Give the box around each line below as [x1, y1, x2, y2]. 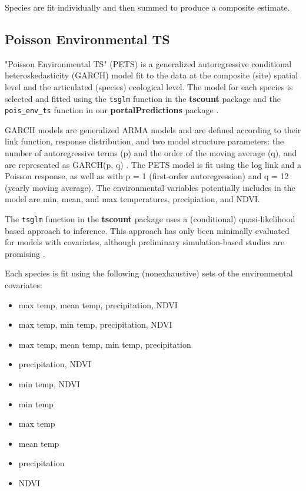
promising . [5, 247, 45, 259]
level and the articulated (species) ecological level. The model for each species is [5, 80, 293, 93]
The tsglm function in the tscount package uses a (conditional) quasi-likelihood [5, 213, 295, 225]
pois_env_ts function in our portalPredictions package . [5, 104, 219, 116]
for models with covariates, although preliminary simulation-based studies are [5, 236, 285, 248]
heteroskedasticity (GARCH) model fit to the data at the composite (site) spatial [5, 69, 298, 81]
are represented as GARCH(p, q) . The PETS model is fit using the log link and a [5, 158, 301, 170]
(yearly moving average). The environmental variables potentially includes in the [5, 181, 295, 193]
